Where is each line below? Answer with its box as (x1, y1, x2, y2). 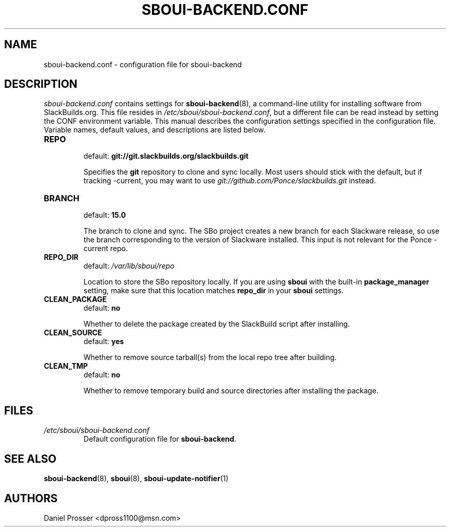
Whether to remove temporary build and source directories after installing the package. (83, 386, 379, 395)
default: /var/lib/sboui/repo (83, 261, 175, 271)
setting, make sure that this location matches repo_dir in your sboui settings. (83, 286, 344, 295)
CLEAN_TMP (44, 362, 88, 371)
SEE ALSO (4, 452, 57, 465)
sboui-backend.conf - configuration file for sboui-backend (44, 60, 242, 69)
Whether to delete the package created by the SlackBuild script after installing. (83, 319, 350, 329)
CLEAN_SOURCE (44, 328, 102, 337)
